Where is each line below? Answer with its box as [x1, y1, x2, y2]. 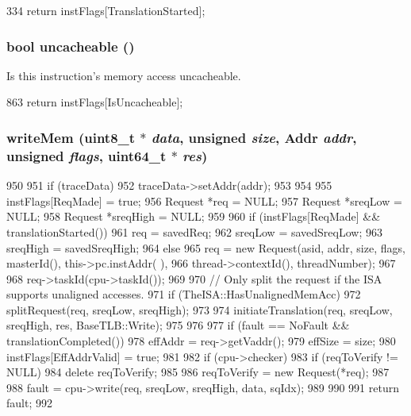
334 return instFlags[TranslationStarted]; [6, 2, 205, 18]
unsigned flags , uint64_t [6, 145, 167, 165]
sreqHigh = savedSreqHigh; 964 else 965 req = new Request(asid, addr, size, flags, [6, 239, 405, 256]
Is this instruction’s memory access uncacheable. [6, 67, 241, 83]
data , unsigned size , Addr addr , [151, 127, 357, 147]
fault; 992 [6, 395, 52, 411]
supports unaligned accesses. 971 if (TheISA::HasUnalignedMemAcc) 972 [6, 286, 361, 302]
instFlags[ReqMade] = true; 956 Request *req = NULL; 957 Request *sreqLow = [6, 192, 402, 209]
